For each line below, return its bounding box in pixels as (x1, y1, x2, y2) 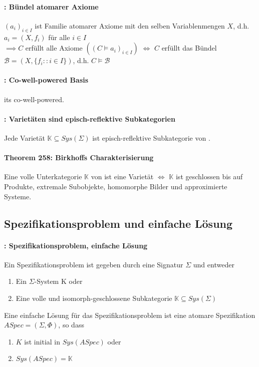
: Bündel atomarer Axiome (4, 1, 99, 12)
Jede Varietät (4, 132, 45, 143)
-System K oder (34, 276, 83, 286)
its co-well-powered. (4, 94, 64, 104)
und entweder (193, 259, 234, 269)
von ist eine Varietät (91, 171, 154, 182)
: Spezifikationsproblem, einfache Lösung (4, 240, 148, 250)
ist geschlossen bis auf (175, 171, 243, 182)
